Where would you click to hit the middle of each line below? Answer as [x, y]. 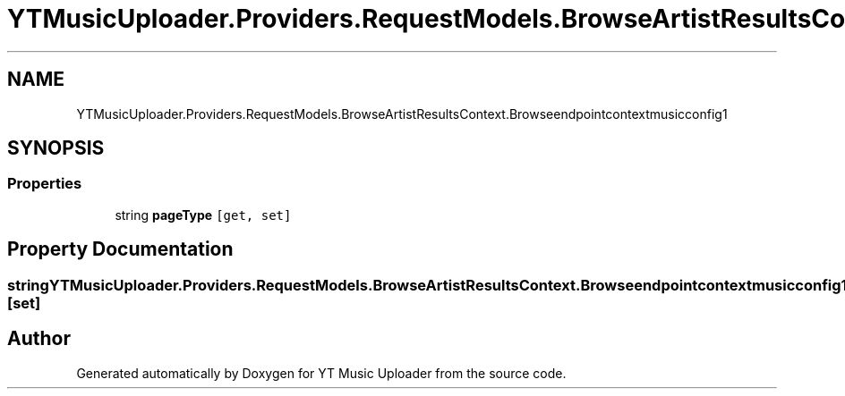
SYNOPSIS [56, 148]
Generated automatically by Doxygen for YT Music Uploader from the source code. [321, 373]
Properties [45, 184]
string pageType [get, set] [203, 215]
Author [39, 339]
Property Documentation [120, 249]
